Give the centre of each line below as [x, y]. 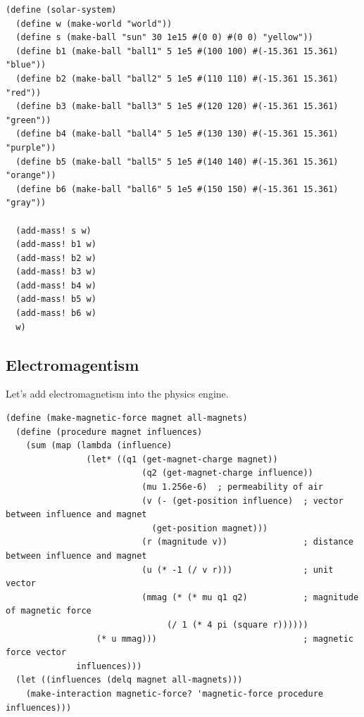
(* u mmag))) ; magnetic [225, 639]
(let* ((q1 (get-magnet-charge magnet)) [182, 459]
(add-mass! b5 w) [56, 299]
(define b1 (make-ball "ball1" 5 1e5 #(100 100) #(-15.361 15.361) [177, 51]
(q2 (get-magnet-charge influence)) [227, 473]
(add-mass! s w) [54, 230]
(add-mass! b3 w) [56, 272]
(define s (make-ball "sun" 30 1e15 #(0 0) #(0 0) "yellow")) [164, 38]
